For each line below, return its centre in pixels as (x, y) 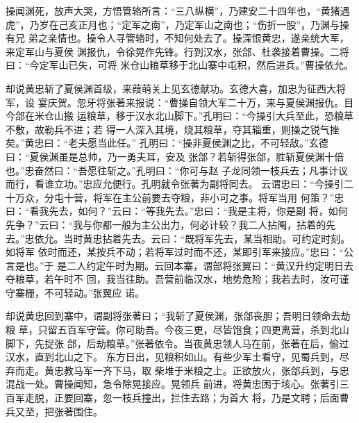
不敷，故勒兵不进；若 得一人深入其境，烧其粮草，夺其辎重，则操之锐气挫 (173, 129)
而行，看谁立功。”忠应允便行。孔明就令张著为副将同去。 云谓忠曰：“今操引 (175, 184)
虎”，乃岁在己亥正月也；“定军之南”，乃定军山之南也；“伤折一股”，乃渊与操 (178, 24)
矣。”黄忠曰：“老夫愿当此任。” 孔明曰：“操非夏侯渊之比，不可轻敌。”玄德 (167, 143)
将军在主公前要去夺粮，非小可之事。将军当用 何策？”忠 (218, 197)
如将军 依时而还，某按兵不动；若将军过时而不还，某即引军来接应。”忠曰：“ (175, 252)
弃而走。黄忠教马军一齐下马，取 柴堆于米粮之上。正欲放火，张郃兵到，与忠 (177, 370)
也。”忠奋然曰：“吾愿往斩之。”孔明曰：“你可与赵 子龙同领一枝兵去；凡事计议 (177, 170)
